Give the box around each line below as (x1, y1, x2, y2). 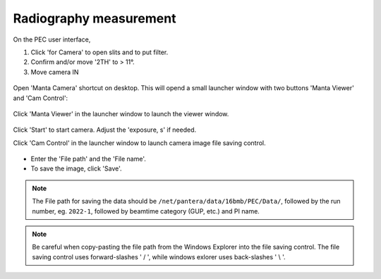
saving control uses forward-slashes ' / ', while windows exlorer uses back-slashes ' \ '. (32, 252, 286, 261)
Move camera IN (30, 68, 79, 76)
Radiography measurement (13, 11, 176, 26)
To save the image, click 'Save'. (30, 164, 123, 173)
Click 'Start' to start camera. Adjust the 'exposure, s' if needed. (13, 125, 197, 134)
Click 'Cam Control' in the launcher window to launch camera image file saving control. (13, 138, 266, 147)
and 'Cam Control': (13, 94, 68, 102)
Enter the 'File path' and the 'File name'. (30, 155, 146, 163)
